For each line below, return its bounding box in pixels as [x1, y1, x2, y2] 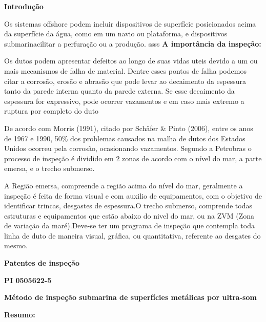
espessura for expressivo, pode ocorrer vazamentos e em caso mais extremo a [4, 95, 244, 106]
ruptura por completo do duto [4, 105, 99, 116]
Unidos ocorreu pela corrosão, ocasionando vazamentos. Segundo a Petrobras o [4, 143, 252, 154]
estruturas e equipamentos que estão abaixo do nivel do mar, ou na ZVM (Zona [4, 210, 255, 221]
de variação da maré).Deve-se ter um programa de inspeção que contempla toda [4, 220, 255, 231]
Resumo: [4, 309, 35, 319]
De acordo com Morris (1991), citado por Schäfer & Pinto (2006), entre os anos [4, 122, 253, 133]
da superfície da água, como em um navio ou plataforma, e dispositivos [4, 28, 228, 39]
